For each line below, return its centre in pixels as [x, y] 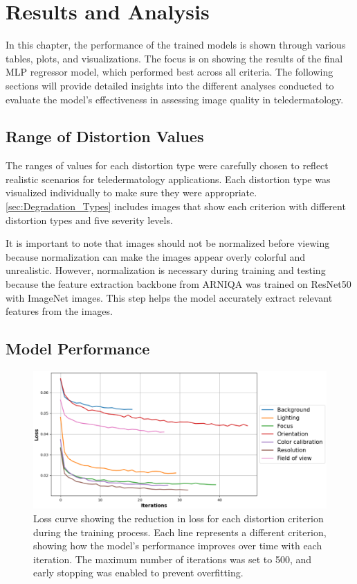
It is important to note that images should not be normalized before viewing [168, 243]
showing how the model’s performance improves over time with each [178, 546]
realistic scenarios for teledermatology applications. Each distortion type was [168, 179]
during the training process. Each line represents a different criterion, [180, 532]
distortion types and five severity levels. [89, 220]
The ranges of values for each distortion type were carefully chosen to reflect [167, 165]
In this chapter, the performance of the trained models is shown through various [176, 45]
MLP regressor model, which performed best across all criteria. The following [170, 72]
